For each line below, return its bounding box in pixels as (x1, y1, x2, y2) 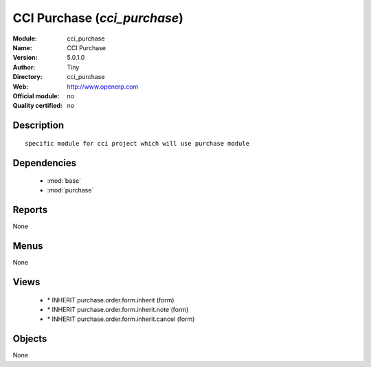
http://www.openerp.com (67, 82, 139, 91)
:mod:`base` (47, 177, 82, 185)
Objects (12, 333, 47, 345)
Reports (12, 204, 48, 216)
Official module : (12, 91, 60, 100)
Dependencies (12, 157, 77, 168)
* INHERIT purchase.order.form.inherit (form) (47, 296, 175, 304)
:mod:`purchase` (47, 186, 94, 194)
